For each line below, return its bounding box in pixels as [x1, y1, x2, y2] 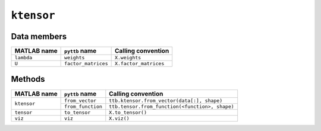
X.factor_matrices [114, 60, 165, 67]
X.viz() [109, 115, 130, 122]
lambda [14, 55, 33, 61]
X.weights [114, 55, 141, 61]
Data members [11, 31, 67, 41]
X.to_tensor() [109, 109, 147, 116]
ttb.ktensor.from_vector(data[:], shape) [109, 97, 223, 104]
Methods [11, 74, 45, 84]
